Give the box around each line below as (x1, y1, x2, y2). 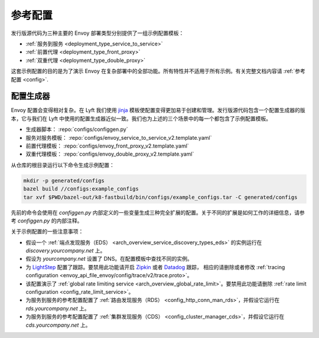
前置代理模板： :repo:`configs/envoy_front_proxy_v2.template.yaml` (25, 142, 189, 149)
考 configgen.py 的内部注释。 (11, 217, 83, 224)
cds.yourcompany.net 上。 (25, 321, 91, 329)
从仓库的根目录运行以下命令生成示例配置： (11, 161, 115, 168)
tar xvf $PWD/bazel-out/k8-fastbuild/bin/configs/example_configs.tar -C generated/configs (23, 193, 298, 201)
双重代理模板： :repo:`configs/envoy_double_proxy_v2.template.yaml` (25, 150, 194, 157)
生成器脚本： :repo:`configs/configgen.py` (25, 126, 128, 133)
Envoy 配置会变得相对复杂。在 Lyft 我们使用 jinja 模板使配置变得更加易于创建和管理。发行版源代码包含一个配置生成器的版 (11, 107, 305, 114)
